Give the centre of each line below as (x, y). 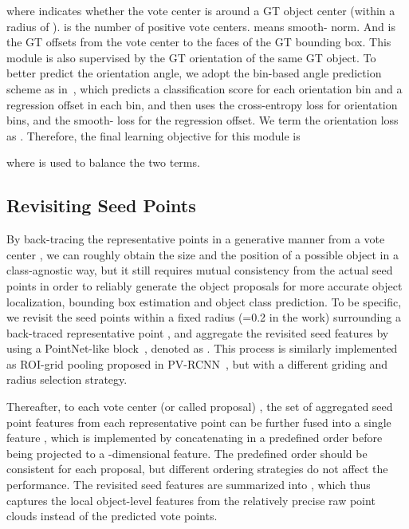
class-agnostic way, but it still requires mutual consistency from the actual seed (200, 270)
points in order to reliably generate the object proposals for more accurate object (204, 285)
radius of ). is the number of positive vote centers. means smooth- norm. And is (201, 26)
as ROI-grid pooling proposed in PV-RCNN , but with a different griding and (197, 363)
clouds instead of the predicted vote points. (112, 516)
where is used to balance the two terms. (103, 162)
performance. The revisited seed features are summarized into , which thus (189, 485)
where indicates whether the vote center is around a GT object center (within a (201, 10)
